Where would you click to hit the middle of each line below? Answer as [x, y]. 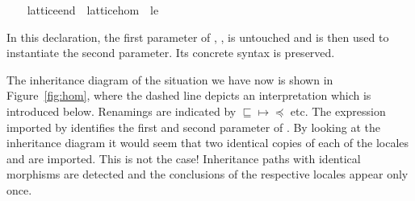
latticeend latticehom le [93, 10]
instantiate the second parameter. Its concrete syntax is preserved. [171, 53]
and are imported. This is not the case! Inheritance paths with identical [184, 158]
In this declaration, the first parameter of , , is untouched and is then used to [198, 37]
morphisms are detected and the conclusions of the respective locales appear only [207, 174]
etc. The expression [338, 111]
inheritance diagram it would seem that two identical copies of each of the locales [208, 143]
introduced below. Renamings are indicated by [122, 111]
